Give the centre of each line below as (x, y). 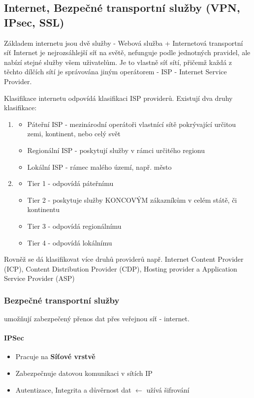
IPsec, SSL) (34, 22)
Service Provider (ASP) (39, 278)
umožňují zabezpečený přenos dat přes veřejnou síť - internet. (97, 319)
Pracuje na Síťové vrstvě (55, 356)
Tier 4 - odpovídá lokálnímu (70, 242)
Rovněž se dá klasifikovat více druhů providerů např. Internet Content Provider (124, 259)
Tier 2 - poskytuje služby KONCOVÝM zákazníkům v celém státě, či (132, 199)
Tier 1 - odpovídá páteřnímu (70, 183)
